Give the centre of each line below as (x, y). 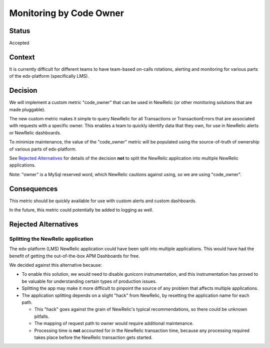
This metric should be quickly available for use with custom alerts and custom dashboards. (103, 201)
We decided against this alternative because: (55, 265)
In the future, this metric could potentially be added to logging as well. (81, 210)
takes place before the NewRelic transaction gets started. (93, 337)
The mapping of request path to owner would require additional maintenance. (114, 323)
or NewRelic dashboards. (35, 132)
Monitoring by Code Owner (67, 13)
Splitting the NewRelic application (51, 239)
